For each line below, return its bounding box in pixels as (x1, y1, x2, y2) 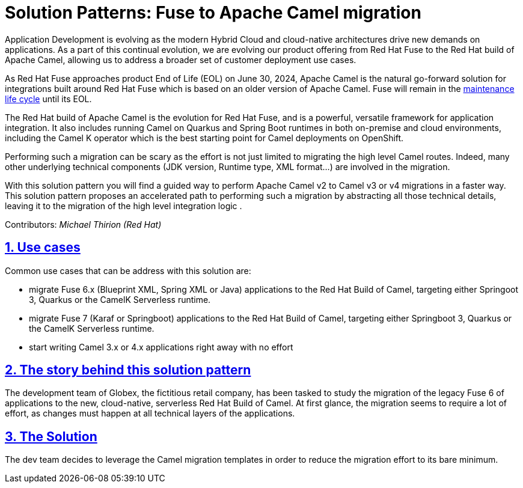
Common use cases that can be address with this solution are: (5, 265, 251, 276)
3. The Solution (5, 429, 97, 444)
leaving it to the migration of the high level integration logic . (5, 200, 242, 211)
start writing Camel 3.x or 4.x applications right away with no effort (29, 341, 293, 352)
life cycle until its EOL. (5, 93, 92, 104)
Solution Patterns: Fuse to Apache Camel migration (5, 2, 421, 23)
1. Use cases (5, 240, 81, 255)
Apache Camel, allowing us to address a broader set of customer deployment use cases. (5, 54, 356, 65)
